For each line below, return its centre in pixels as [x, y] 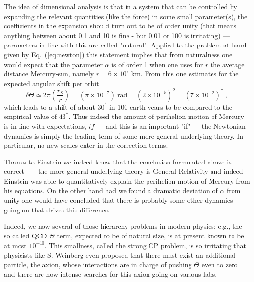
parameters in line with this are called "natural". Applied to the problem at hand [125, 45]
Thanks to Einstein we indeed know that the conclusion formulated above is [118, 161]
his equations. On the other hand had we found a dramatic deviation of [111, 190]
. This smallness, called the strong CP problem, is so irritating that [145, 245]
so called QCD [26, 235]
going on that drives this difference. [57, 209]
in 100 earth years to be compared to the [170, 106]
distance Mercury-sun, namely [49, 74]
